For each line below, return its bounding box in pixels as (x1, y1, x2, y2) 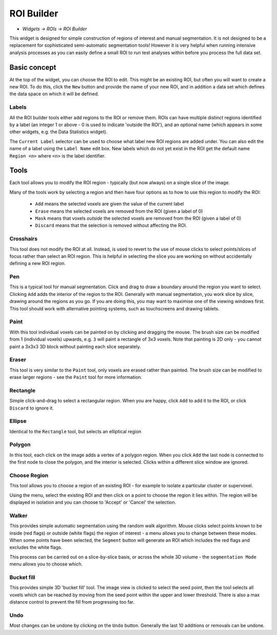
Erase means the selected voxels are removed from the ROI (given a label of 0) (35, 208, 203, 214)
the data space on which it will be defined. (9, 91, 100, 97)
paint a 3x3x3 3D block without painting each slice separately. (9, 343, 141, 349)
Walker (9, 512, 28, 519)
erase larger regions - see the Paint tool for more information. (9, 374, 143, 380)
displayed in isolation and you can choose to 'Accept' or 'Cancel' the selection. (9, 499, 176, 505)
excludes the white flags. (9, 544, 63, 551)
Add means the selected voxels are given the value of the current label (35, 201, 184, 207)
